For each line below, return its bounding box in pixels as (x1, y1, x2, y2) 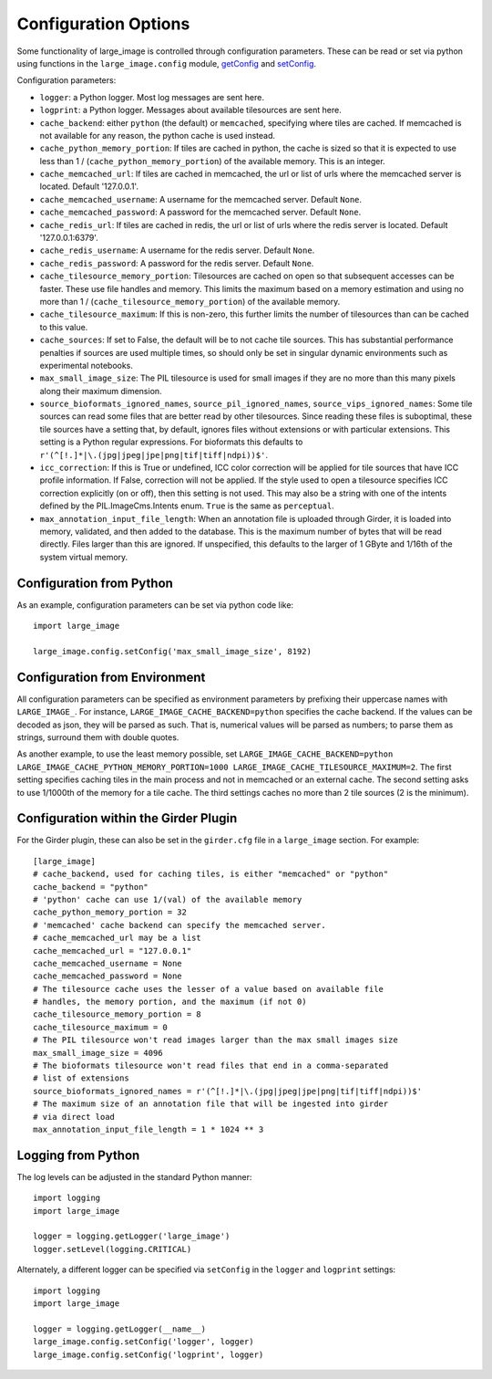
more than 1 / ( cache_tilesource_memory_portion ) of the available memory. (39, 296, 341, 307)
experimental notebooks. (39, 360, 134, 371)
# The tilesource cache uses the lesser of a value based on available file (33, 984, 384, 994)
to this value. (39, 321, 88, 332)
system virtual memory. (39, 551, 128, 562)
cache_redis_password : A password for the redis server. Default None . (39, 257, 314, 268)
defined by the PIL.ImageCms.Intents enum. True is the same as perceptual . (39, 500, 334, 511)
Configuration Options (16, 14, 190, 34)
